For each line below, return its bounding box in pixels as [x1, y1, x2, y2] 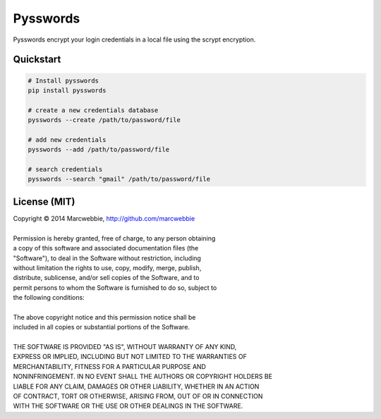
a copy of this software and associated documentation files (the [13, 244, 199, 253]
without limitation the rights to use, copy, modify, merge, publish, [13, 263, 202, 272]
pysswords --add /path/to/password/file [28, 145, 169, 154]
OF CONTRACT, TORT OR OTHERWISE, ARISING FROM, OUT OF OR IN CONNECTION [13, 391, 263, 400]
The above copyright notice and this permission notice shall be [13, 312, 196, 321]
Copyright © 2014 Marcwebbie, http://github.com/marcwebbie [13, 214, 195, 222]
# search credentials [28, 166, 103, 174]
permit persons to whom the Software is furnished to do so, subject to [13, 283, 217, 292]
